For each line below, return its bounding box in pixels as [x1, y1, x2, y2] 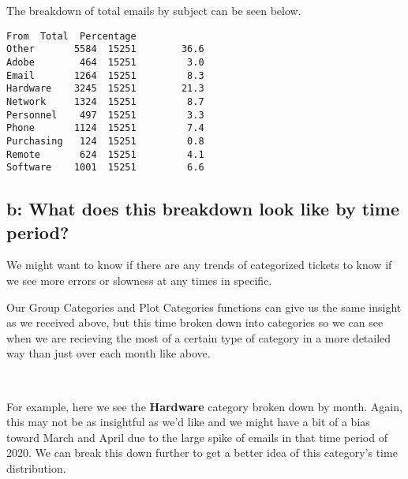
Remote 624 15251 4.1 [6, 148, 204, 160]
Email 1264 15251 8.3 [6, 69, 204, 81]
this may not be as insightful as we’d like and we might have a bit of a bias [6, 414, 370, 430]
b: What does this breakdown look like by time [6, 196, 399, 221]
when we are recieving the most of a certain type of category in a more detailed [6, 329, 391, 346]
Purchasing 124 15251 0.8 [6, 135, 204, 147]
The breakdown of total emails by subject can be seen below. [6, 2, 301, 18]
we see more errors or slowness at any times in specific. [6, 272, 272, 288]
